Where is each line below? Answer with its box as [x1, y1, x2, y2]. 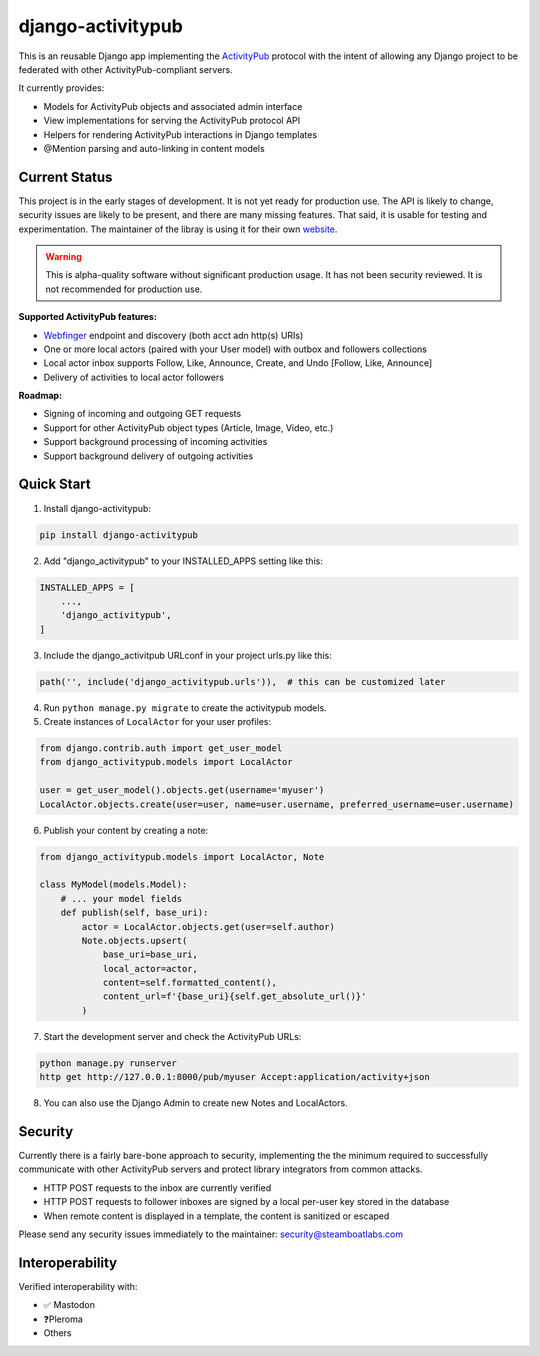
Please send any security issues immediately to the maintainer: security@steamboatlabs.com [18, 1228, 404, 1240]
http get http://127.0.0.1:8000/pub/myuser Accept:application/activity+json [39, 1071, 430, 1083]
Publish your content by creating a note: [43, 824, 209, 836]
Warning [45, 250, 82, 262]
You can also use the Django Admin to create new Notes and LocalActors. [43, 1097, 349, 1109]
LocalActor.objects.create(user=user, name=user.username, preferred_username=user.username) [39, 798, 515, 810]
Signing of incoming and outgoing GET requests [43, 408, 242, 420]
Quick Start [18, 476, 91, 493]
